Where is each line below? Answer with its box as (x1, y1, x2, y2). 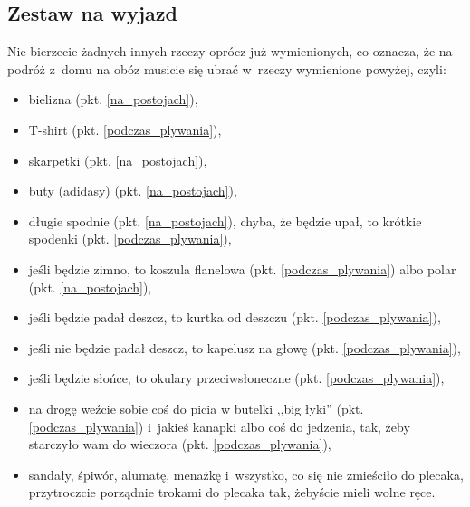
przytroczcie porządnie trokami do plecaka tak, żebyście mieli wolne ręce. (28, 483, 436, 502)
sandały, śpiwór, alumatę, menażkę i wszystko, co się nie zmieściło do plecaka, (28, 464, 464, 483)
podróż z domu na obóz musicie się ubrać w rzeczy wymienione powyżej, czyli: (7, 59, 446, 78)
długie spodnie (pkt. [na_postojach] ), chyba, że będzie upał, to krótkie (28, 211, 422, 230)
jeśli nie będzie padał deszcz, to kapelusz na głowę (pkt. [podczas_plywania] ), (28, 338, 461, 357)
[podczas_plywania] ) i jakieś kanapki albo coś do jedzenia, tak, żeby (28, 416, 410, 435)
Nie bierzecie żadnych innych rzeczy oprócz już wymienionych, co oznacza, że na (7, 42, 453, 61)
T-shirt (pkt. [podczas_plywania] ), (28, 120, 222, 139)
